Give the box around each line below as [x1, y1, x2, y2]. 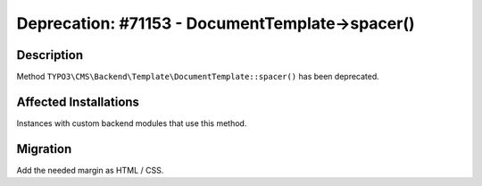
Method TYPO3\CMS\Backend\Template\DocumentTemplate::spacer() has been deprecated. [16, 72, 379, 82]
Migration [16, 141, 72, 156]
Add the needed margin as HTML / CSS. [16, 165, 164, 175]
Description [16, 47, 84, 63]
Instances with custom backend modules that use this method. [16, 117, 247, 129]
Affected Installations [16, 94, 140, 109]
